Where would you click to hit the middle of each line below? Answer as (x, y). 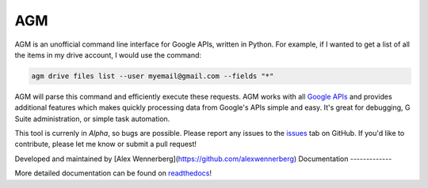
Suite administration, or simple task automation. (92, 118)
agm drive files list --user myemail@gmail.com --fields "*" (153, 76)
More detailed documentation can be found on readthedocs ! (113, 173)
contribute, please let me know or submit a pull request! (106, 144)
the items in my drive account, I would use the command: (108, 55)
